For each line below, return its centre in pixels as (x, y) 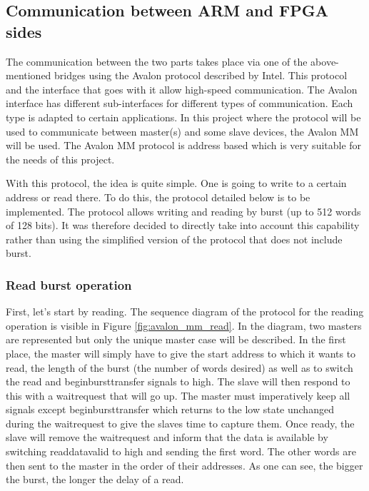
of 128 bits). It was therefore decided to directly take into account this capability (183, 225)
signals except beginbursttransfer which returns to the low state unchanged (170, 409)
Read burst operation (69, 284)
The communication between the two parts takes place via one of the (157, 61)
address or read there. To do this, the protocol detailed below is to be (158, 197)
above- (325, 61)
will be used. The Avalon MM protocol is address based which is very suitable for (184, 145)
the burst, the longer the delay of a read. (95, 479)
